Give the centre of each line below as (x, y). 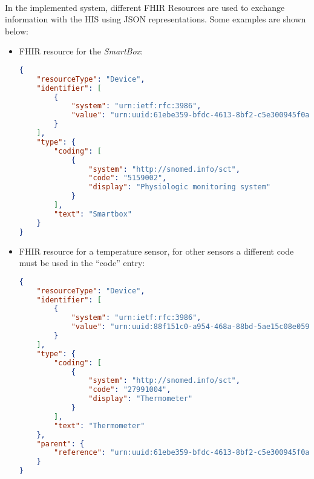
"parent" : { (61, 444)
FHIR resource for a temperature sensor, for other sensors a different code (156, 251)
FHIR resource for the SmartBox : (81, 51)
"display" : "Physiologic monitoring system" (180, 187)
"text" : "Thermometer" (100, 425)
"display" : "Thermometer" (141, 399)
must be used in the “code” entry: (82, 263)
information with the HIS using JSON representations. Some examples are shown (155, 19)
